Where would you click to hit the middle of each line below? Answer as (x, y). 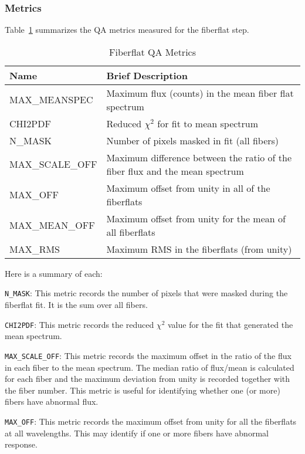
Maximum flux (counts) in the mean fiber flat (200, 93)
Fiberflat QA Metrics (152, 52)
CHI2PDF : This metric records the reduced (79, 324)
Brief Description (147, 75)
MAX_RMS (35, 249)
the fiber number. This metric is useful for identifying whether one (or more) (143, 390)
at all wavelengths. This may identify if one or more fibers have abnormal (137, 433)
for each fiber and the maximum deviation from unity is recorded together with (148, 379)
